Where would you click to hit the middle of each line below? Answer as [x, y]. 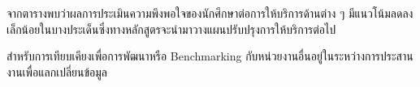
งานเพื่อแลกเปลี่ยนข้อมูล [57, 71]
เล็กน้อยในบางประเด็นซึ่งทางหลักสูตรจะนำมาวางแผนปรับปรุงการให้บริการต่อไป [171, 29]
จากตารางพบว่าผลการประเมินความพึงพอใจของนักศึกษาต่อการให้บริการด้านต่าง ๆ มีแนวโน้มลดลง [210, 13]
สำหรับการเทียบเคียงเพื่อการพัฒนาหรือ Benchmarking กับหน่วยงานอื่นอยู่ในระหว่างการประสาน [210, 56]
